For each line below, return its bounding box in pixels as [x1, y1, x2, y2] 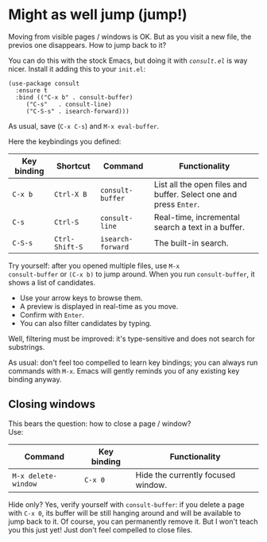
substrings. [8, 342, 45, 351]
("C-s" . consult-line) [25, 100, 112, 108]
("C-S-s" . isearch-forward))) [25, 107, 130, 115]
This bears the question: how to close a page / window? [8, 419, 192, 428]
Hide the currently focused [135, 469, 236, 480]
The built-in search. [153, 237, 229, 248]
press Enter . [153, 199, 200, 210]
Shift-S [54, 242, 83, 251]
